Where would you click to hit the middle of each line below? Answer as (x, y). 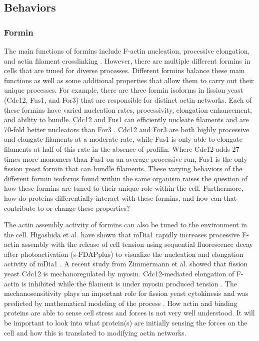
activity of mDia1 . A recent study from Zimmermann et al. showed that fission (126, 264)
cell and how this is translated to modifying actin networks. (95, 332)
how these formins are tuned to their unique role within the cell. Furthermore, (124, 188)
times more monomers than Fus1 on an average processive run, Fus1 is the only (126, 158)
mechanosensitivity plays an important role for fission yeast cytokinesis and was (126, 293)
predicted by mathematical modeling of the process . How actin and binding (121, 303)
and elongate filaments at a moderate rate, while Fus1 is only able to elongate (123, 139)
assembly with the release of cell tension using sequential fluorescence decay (137, 244)
